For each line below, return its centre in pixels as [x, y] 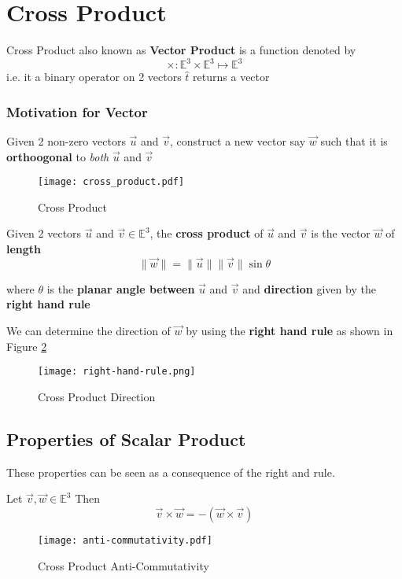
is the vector [341, 233]
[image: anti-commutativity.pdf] [125, 540]
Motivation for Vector [77, 111]
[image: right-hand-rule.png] [117, 372]
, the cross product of [207, 233]
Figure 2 [27, 346]
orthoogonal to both [58, 156]
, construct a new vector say [238, 141]
